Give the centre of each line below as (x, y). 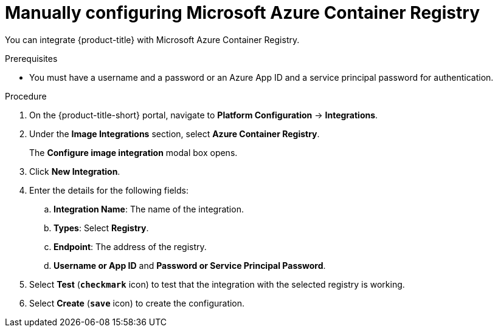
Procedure (26, 96)
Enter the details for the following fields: (109, 190)
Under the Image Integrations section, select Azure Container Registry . (175, 134)
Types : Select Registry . (101, 228)
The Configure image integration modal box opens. (133, 152)
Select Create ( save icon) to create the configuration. (137, 303)
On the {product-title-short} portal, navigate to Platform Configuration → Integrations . (204, 115)
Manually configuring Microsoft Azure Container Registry (242, 13)
